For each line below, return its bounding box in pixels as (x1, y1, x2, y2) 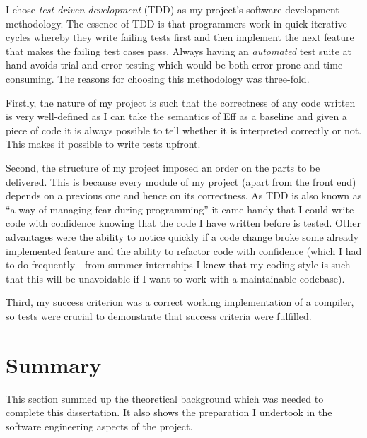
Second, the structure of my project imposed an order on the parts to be (6, 160, 320, 174)
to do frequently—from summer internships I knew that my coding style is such (6, 257, 351, 272)
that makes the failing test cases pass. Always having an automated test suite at (6, 43, 352, 58)
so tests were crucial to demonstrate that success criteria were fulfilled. (6, 308, 312, 323)
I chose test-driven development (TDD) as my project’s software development (6, 2, 339, 16)
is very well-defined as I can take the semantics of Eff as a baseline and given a (6, 109, 347, 124)
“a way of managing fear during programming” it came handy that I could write (6, 201, 354, 216)
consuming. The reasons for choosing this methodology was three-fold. (6, 71, 310, 85)
